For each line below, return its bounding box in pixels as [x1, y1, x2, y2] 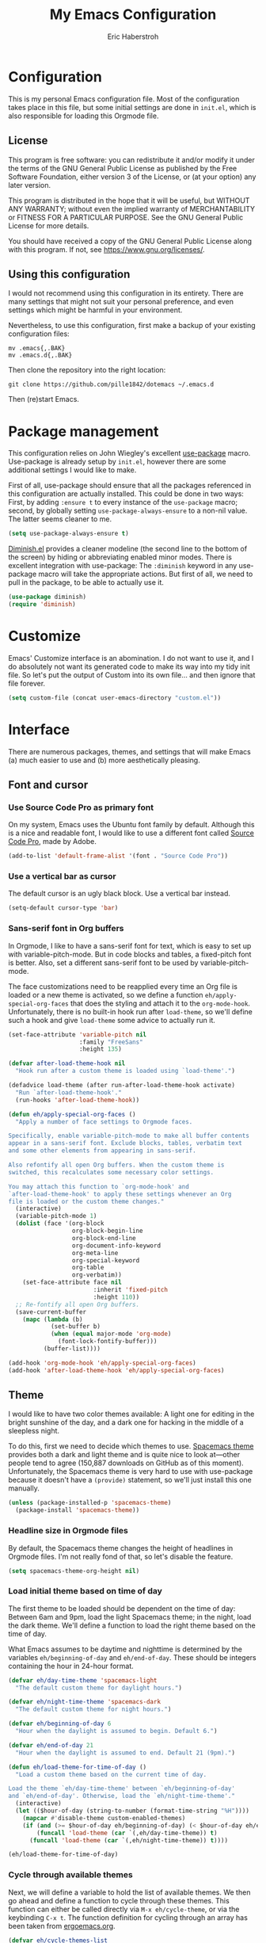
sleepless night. [8, 1426, 60, 1436]
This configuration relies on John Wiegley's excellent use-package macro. [8, 449, 251, 458]
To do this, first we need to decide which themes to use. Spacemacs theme [8, 1441, 254, 1451]
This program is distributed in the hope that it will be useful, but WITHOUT [8, 196, 250, 205]
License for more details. [8, 220, 89, 231]
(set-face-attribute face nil [22, 1278, 123, 1287]
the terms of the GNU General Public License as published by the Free [8, 163, 237, 173]
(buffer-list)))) [43, 1345, 101, 1353]
